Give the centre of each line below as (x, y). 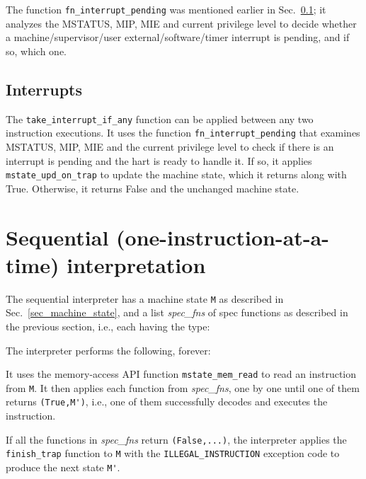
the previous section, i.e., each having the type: (108, 326)
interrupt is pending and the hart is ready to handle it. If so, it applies (159, 160)
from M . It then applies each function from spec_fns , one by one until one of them (183, 387)
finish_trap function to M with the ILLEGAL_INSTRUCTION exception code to (173, 453)
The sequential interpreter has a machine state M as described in (145, 298)
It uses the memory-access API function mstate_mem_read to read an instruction (181, 374)
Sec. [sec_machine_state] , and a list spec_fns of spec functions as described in (177, 312)
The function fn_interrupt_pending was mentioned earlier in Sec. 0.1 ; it (166, 9)
